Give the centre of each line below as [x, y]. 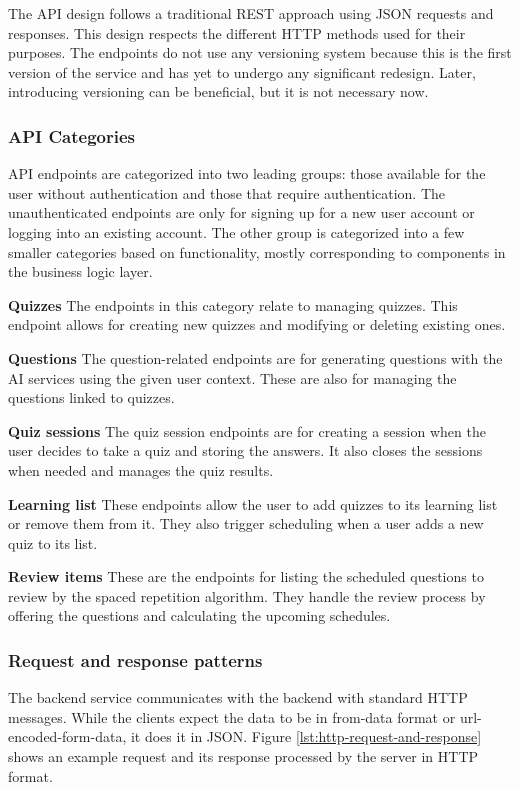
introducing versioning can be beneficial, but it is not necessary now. [218, 91]
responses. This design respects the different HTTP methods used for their [237, 32]
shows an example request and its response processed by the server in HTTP [243, 756]
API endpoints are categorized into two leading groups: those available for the [247, 173]
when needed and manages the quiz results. [141, 469]
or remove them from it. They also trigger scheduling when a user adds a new [246, 523]
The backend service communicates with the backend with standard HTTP [238, 697]
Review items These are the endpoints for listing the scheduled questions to [246, 576]
